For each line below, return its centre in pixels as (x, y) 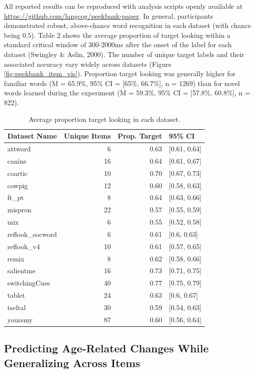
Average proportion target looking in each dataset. (104, 119)
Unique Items (87, 136)
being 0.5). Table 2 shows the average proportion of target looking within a (117, 35)
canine (17, 160)
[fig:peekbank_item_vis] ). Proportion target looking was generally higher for (120, 73)
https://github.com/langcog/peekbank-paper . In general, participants (109, 15)
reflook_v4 (24, 246)
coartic (18, 173)
